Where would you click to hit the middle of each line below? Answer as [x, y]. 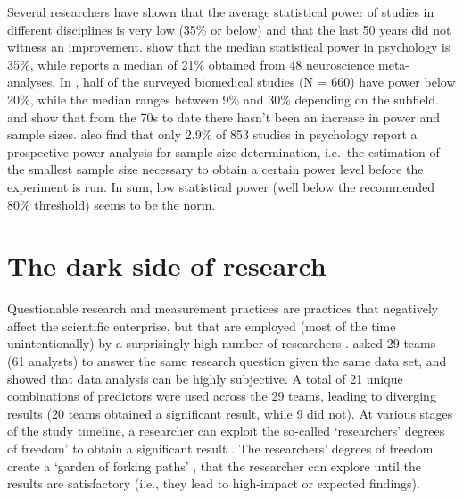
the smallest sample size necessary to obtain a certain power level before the [215, 169]
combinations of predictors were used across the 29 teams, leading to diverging [222, 396]
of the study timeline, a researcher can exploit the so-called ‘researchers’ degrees [226, 431]
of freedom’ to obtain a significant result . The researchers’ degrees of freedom [220, 448]
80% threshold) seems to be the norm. [112, 204]
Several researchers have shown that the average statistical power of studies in [221, 12]
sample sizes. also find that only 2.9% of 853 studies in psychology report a [212, 134]
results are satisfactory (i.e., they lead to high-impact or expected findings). [214, 483]
